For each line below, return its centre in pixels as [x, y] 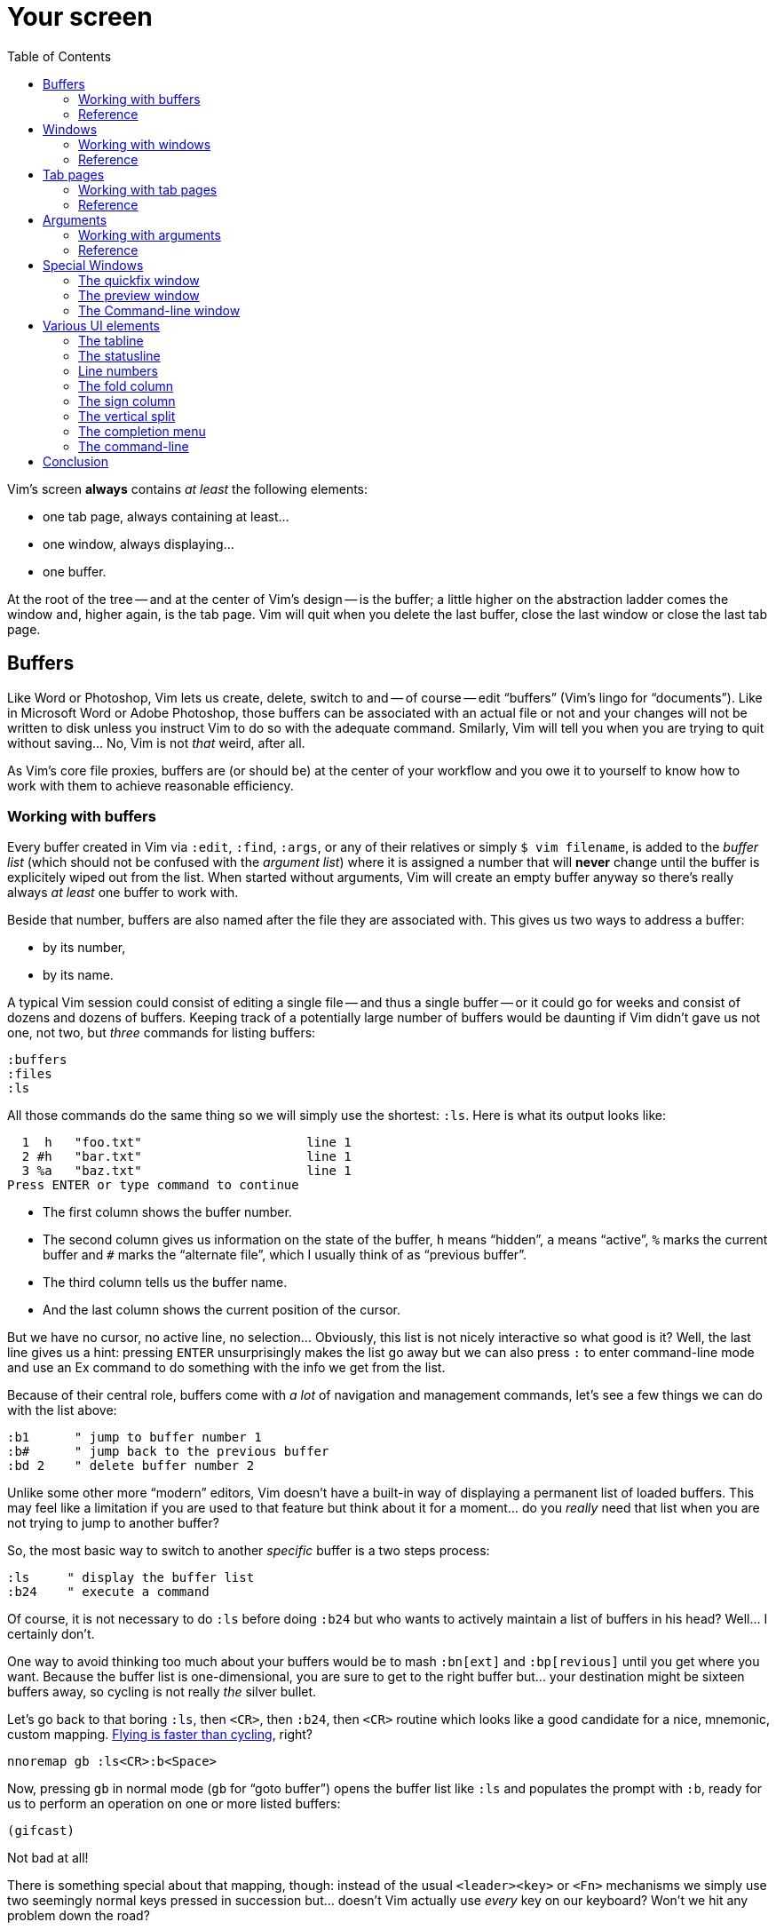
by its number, [84, 948]
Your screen [80, 17]
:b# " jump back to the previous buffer [168, 1452]
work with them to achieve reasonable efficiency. [150, 785]
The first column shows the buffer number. [167, 1212]
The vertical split [127, 416]
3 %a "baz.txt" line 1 [186, 1171]
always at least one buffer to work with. [123, 893]
